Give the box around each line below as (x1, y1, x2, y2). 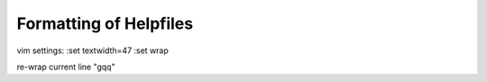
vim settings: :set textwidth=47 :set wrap (16, 45, 169, 56)
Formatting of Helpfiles (16, 14, 194, 33)
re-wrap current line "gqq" (16, 61, 116, 72)
